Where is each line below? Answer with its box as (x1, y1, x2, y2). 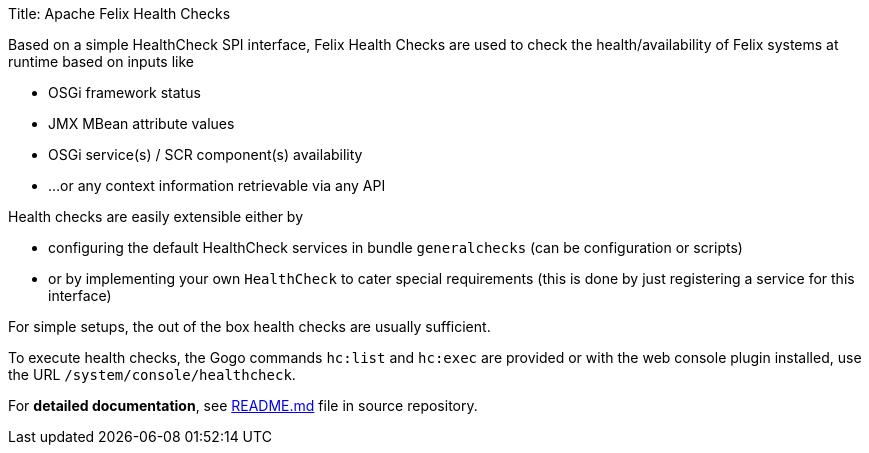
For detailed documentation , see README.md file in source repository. (8, 397, 478, 414)
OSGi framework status (48, 84, 201, 101)
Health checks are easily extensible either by (8, 208, 304, 225)
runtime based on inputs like (8, 53, 194, 70)
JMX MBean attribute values (48, 115, 235, 132)
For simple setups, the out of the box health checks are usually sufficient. (8, 318, 491, 335)
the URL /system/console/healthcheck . (8, 366, 296, 383)
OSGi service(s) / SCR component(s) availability (48, 146, 363, 163)
